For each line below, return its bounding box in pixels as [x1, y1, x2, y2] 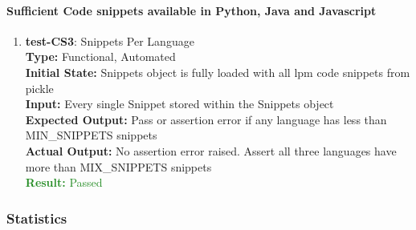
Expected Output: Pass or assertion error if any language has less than [25, 111, 387, 127]
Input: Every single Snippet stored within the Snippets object [25, 95, 334, 112]
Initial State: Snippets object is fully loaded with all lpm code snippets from [25, 63, 410, 80]
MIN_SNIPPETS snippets [25, 127, 157, 143]
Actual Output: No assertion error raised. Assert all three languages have [25, 142, 397, 159]
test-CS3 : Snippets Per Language [25, 32, 194, 49]
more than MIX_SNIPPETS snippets [25, 158, 212, 175]
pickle [25, 79, 54, 96]
